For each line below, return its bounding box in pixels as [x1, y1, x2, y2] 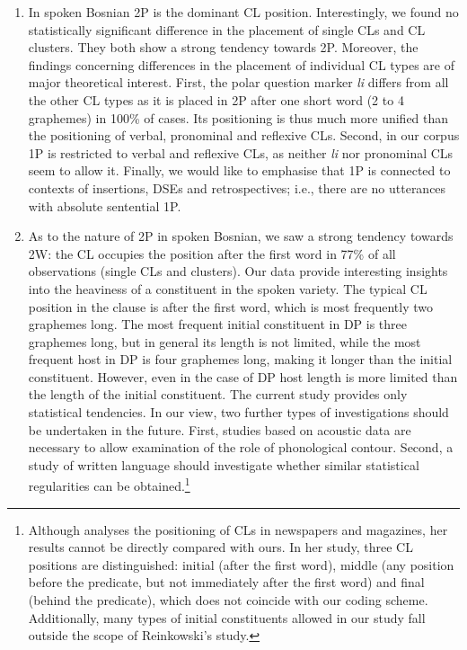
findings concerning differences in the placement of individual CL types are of [28, 55, 455, 74]
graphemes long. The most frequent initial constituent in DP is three [28, 315, 407, 334]
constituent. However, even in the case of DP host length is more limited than [28, 367, 458, 386]
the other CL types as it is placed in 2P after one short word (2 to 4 [28, 90, 404, 109]
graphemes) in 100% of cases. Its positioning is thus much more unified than [28, 108, 449, 127]
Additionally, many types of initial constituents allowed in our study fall [28, 608, 426, 627]
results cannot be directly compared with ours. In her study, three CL [28, 538, 413, 557]
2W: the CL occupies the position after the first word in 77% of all [28, 244, 396, 263]
